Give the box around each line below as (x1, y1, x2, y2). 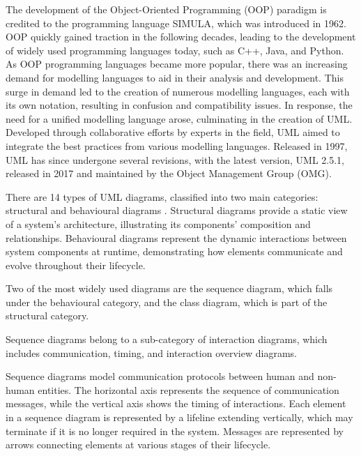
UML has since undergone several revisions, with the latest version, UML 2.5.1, (6, 152, 345, 167)
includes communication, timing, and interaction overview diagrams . (6, 345, 297, 360)
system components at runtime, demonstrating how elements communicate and (6, 244, 343, 259)
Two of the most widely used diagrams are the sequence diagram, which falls (6, 281, 333, 296)
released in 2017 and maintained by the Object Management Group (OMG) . (6, 166, 332, 181)
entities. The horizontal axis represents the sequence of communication (38, 382, 339, 397)
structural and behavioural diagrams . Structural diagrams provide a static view (6, 203, 348, 218)
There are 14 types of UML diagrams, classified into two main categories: (6, 189, 318, 204)
